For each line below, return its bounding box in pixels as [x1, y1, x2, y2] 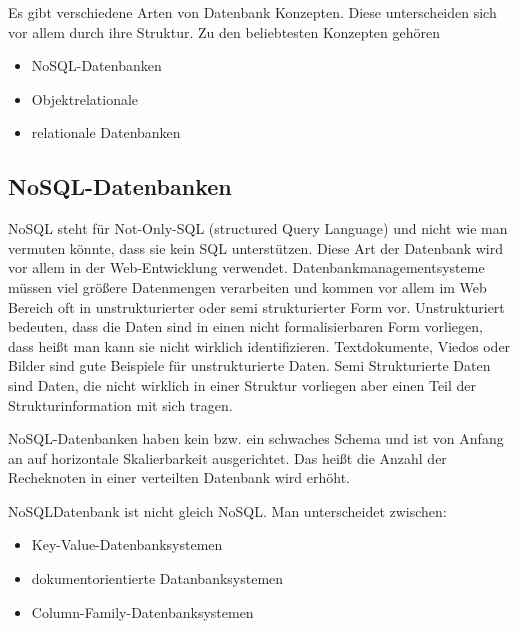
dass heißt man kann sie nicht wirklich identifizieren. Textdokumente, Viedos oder [8, 335, 511, 356]
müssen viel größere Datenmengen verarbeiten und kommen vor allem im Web [8, 276, 487, 297]
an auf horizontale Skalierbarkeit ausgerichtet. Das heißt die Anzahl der [8, 447, 447, 468]
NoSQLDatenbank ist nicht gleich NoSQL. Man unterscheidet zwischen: [8, 500, 447, 521]
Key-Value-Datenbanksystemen [31, 534, 223, 555]
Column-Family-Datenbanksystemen [31, 601, 254, 622]
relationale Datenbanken [31, 122, 181, 143]
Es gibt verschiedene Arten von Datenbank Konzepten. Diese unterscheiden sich [8, 2, 497, 22]
